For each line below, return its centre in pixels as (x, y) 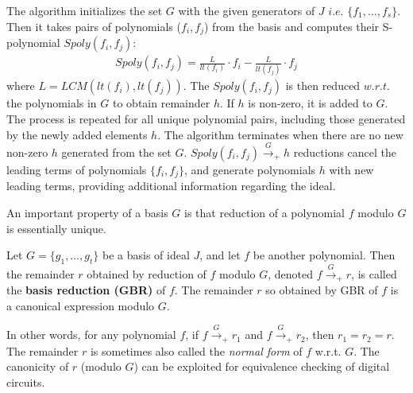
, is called (374, 273)
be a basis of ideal (146, 255)
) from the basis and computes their (291, 26)
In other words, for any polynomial (91, 335)
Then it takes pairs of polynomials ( (94, 26)
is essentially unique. (56, 228)
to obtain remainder (162, 103)
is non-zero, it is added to (310, 103)
